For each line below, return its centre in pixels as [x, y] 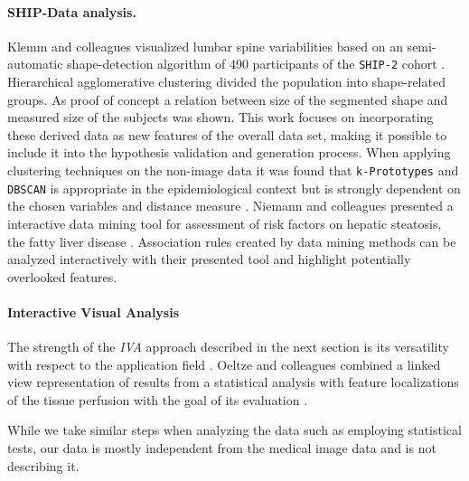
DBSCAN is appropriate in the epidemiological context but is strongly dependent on [234, 188]
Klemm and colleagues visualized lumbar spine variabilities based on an [205, 46]
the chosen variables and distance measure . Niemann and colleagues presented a [230, 206]
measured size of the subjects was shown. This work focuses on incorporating [220, 117]
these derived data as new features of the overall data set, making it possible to [227, 134]
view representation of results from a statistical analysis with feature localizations [233, 382]
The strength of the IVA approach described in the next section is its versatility [228, 347]
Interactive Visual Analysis [94, 311]
